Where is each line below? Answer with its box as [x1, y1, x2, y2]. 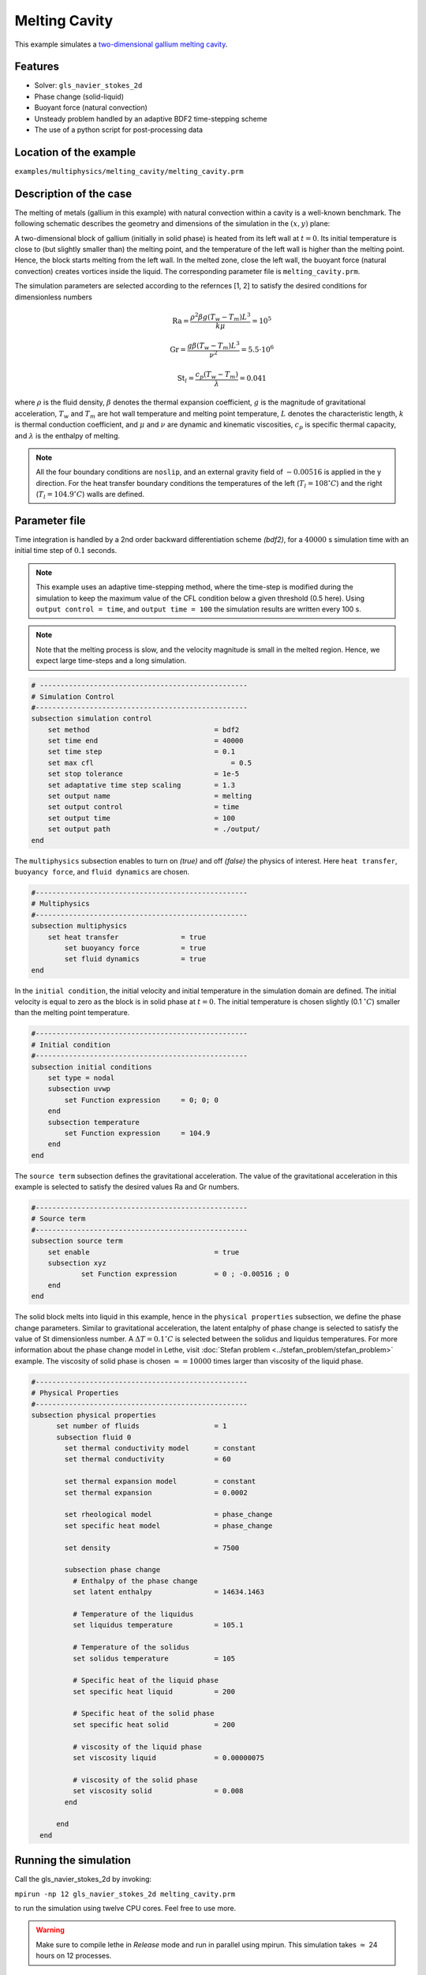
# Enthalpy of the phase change [72, 1576, 198, 1586]
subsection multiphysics [31, 921, 128, 931]
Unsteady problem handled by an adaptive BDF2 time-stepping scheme [34, 114, 267, 123]
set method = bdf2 [47, 725, 240, 734]
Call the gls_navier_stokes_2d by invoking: [14, 1875, 152, 1884]
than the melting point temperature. [14, 1008, 130, 1018]
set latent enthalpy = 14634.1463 [72, 1588, 264, 1597]
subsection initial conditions [31, 1063, 153, 1071]
